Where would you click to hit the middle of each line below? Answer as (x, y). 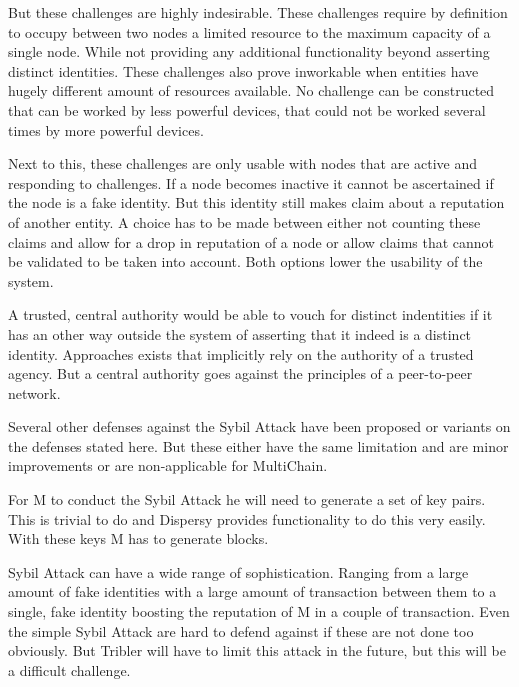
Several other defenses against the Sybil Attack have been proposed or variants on (259, 426)
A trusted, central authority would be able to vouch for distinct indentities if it (250, 314)
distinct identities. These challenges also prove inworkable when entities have (243, 70)
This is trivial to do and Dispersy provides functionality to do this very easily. (247, 518)
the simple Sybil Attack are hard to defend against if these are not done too (241, 630)
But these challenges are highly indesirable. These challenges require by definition (258, 12)
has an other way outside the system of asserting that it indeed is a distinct (240, 333)
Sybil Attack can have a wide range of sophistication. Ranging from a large (238, 571)
